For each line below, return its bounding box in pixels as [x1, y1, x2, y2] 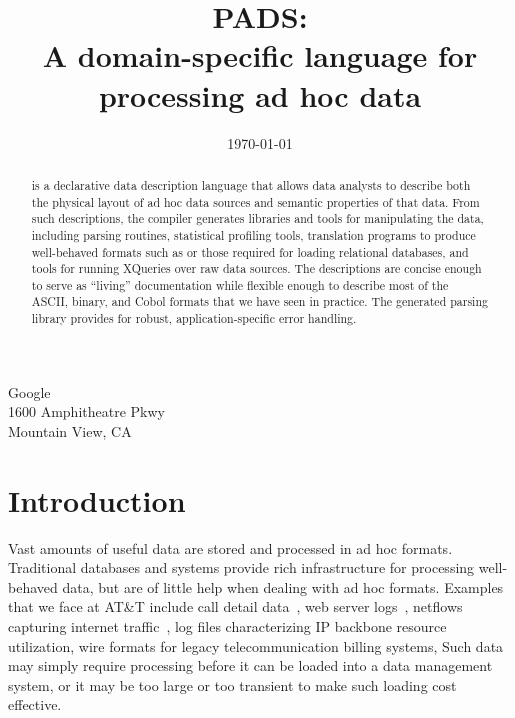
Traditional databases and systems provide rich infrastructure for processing [8, 557, 475, 578]
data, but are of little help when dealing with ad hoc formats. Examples [62, 576, 504, 597]
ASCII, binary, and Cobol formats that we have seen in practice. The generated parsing [31, 293, 488, 310]
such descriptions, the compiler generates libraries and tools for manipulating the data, [31, 210, 484, 227]
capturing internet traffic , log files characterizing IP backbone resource [8, 616, 447, 637]
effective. [8, 694, 62, 715]
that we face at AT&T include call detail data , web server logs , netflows [8, 596, 463, 617]
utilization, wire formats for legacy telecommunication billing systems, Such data [8, 635, 504, 656]
